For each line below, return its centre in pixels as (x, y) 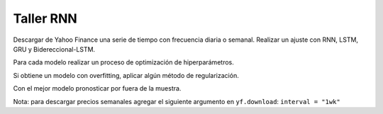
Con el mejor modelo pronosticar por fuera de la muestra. (97, 89)
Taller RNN (45, 18)
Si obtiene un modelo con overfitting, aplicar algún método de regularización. (126, 75)
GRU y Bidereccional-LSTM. (54, 49)
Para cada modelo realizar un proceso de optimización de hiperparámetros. (123, 62)
